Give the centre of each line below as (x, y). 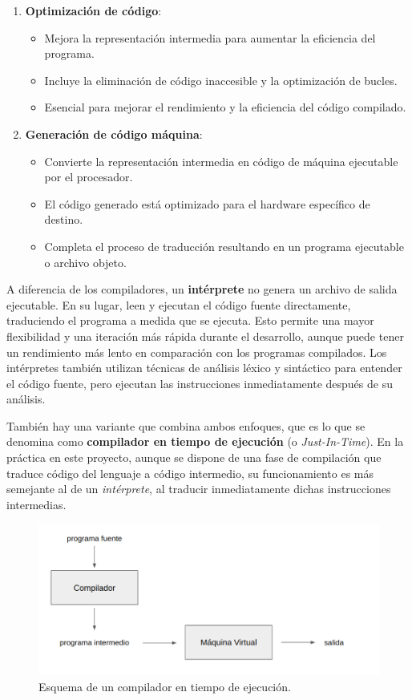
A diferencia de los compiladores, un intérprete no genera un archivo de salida (202, 289)
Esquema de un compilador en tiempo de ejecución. (165, 686)
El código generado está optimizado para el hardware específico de (207, 203)
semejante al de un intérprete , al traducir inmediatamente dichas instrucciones (199, 489)
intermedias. (36, 504)
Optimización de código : (93, 10)
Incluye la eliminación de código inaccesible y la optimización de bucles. (221, 80)
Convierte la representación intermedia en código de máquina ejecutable (221, 161)
